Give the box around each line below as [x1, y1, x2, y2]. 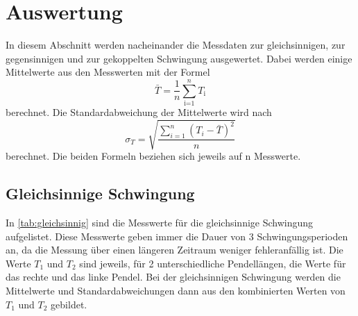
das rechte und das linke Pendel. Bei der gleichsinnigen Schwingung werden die [6, 269, 341, 284]
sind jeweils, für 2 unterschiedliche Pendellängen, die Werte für [79, 256, 346, 270]
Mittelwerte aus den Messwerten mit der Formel [6, 65, 210, 79]
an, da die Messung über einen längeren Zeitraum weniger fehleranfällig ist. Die [6, 242, 343, 257]
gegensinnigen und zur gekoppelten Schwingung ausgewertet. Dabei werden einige [6, 51, 352, 65]
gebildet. [51, 297, 87, 311]
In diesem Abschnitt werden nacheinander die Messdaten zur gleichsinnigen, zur [6, 38, 346, 52]
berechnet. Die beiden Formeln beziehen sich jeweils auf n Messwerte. [6, 149, 301, 163]
